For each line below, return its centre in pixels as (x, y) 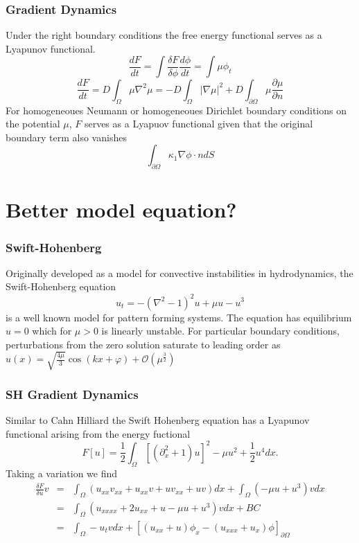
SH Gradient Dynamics (72, 394)
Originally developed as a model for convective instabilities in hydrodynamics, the (179, 273)
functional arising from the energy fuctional (98, 433)
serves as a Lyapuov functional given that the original (199, 124)
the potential (33, 124)
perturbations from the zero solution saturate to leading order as (143, 344)
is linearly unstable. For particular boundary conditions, (220, 331)
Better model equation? (121, 210)
